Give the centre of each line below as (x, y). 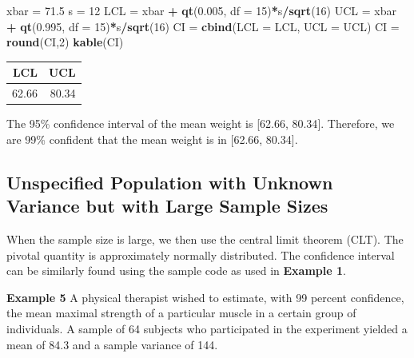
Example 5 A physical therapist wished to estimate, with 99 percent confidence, (205, 297)
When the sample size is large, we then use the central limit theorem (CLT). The (205, 239)
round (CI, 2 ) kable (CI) (65, 42)
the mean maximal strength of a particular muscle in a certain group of (181, 313)
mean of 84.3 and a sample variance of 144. (112, 344)
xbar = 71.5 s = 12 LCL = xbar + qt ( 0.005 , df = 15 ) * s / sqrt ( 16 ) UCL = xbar (201, 10)
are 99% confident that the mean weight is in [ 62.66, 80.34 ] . (152, 139)
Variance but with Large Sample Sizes (167, 206)
